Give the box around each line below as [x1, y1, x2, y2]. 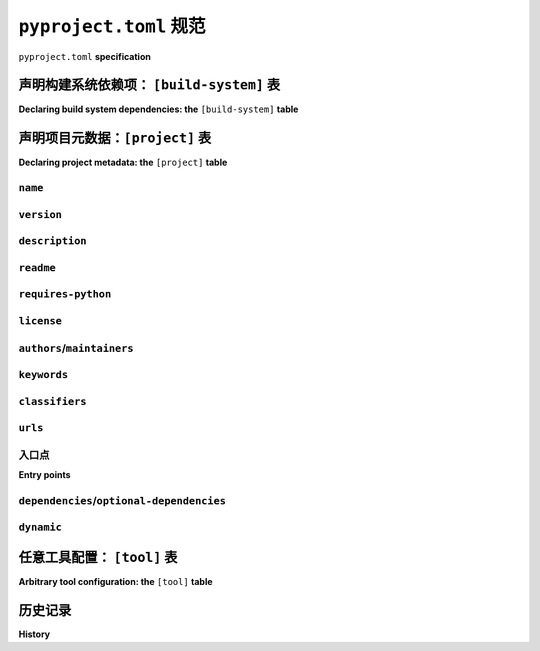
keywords [18, 368, 69, 382]
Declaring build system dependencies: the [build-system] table [18, 103, 299, 115]
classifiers [18, 395, 87, 408]
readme [18, 261, 57, 274]
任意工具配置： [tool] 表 [18, 549, 178, 566]
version [18, 208, 62, 221]
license [18, 314, 62, 327]
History [18, 628, 51, 640]
